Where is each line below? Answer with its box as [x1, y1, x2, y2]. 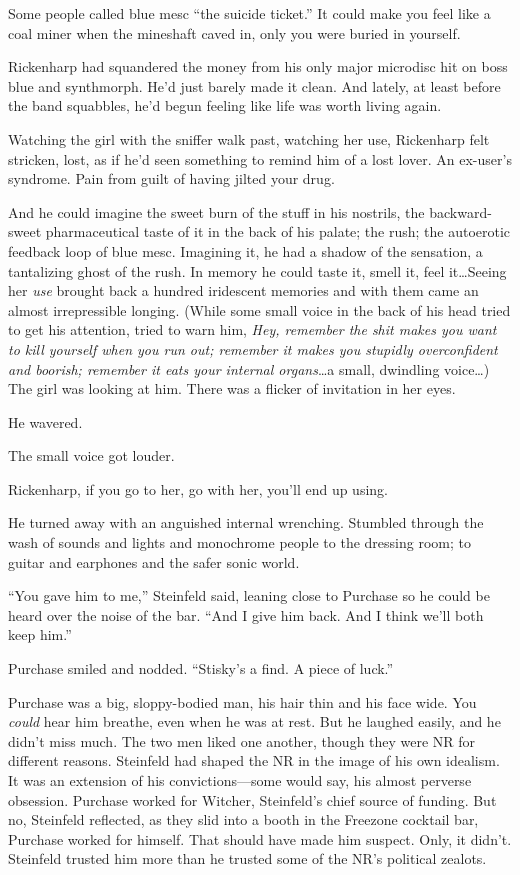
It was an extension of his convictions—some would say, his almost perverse [8, 770, 472, 790]
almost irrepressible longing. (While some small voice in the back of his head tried [8, 299, 511, 320]
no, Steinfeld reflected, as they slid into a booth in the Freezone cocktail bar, [8, 809, 479, 830]
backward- [429, 201, 492, 222]
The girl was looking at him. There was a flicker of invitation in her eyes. [8, 378, 456, 399]
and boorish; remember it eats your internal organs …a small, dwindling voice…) [8, 358, 490, 379]
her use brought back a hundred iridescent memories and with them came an [8, 280, 479, 301]
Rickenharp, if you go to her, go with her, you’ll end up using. [8, 478, 388, 499]
